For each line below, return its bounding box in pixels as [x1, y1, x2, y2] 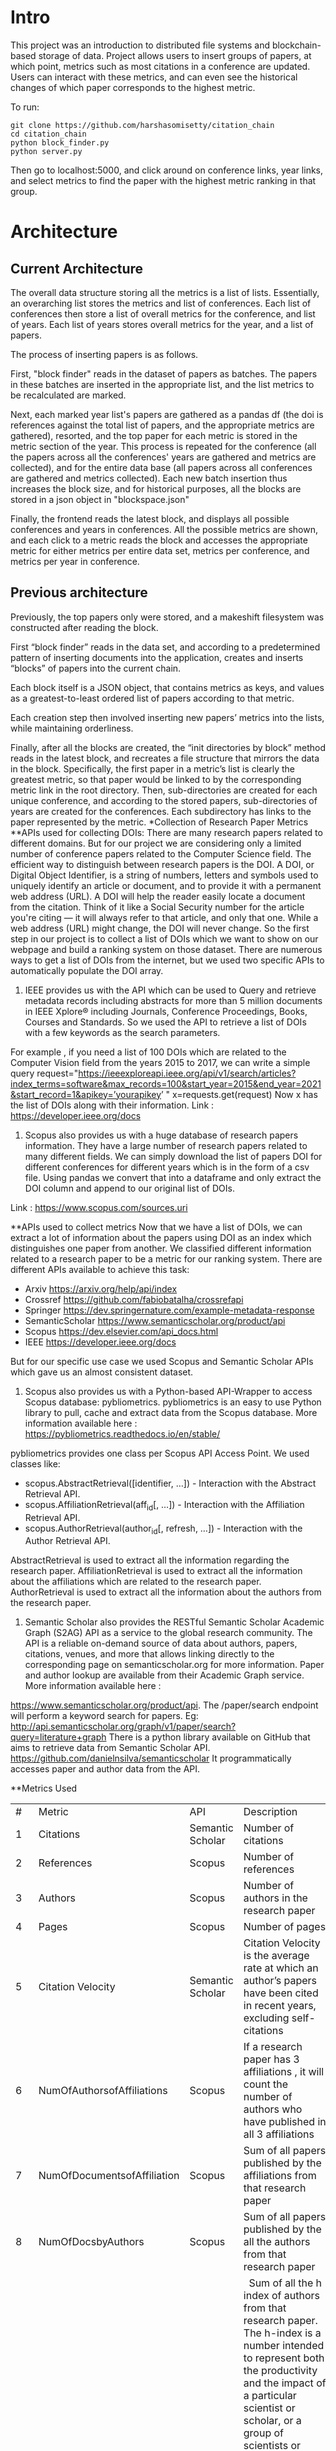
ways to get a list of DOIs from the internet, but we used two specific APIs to [10, 954, 325, 966]
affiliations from [243, 2169, 317, 2183]
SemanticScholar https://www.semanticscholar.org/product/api [24, 1314, 286, 1326]
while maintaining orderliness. [10, 722, 134, 734]
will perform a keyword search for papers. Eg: [10, 1710, 199, 1722]
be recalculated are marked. [10, 389, 127, 401]
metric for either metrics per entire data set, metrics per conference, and [10, 544, 310, 556]
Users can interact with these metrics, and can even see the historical [10, 71, 298, 83]
